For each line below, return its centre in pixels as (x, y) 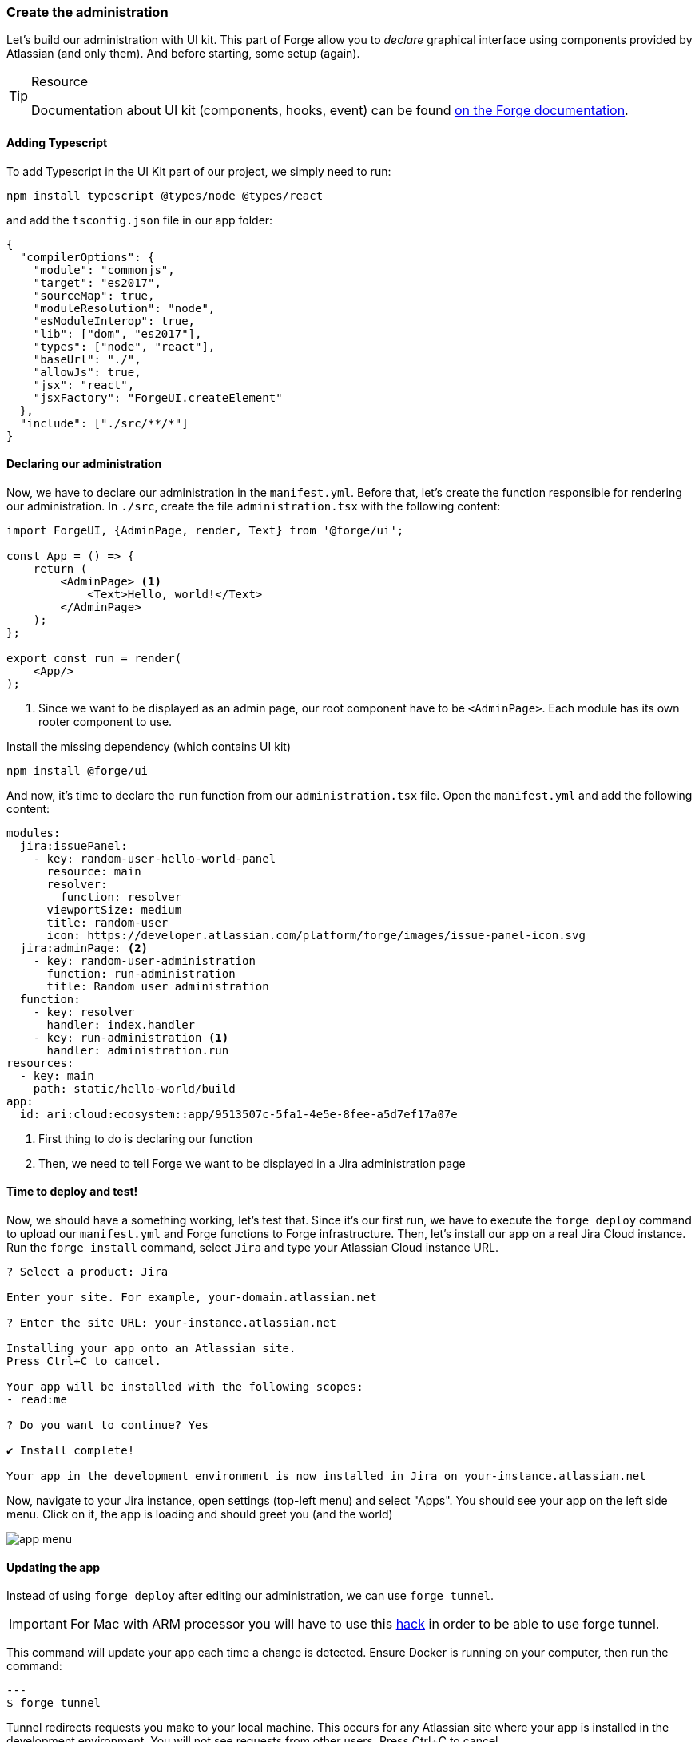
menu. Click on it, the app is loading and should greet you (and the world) (200, 1514)
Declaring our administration (84, 464)
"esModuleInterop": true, (114, 321)
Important (38, 1624)
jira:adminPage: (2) (84, 948)
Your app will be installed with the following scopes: (185, 1387)
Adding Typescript (57, 142)
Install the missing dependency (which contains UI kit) (149, 746)
